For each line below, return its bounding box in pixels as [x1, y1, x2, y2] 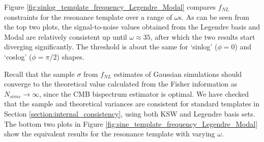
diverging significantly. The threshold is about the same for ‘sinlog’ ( [4, 41, 218, 52]
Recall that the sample [4, 68, 75, 79]
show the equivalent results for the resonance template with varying [4, 128, 215, 139]
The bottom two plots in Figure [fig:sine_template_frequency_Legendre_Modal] [4, 118, 258, 129]
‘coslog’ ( [4, 51, 32, 62]
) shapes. [56, 51, 84, 62]
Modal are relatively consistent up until [4, 31, 127, 42]
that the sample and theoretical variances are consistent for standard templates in [4, 98, 259, 109]
